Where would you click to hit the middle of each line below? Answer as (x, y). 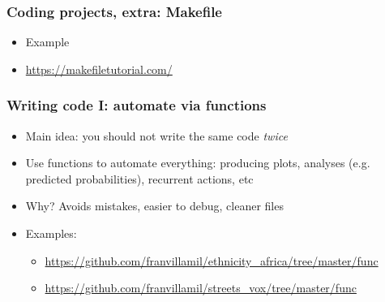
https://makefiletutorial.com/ (99, 69)
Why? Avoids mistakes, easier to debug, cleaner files (154, 206)
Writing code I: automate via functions (137, 105)
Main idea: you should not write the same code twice (156, 135)
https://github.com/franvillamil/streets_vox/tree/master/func (201, 288)
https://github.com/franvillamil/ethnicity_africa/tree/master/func (212, 260)
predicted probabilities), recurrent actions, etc (139, 178)
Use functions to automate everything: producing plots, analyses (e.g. (198, 163)
